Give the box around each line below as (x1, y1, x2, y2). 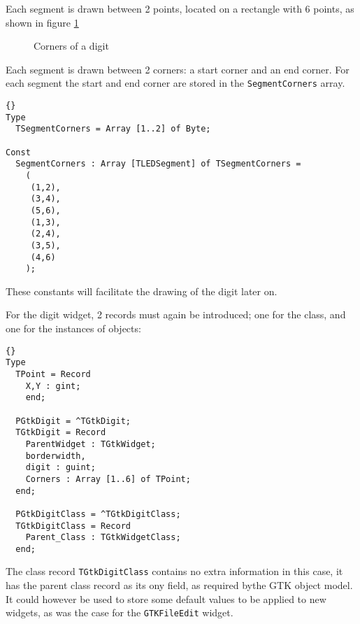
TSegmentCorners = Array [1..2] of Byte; (15, 124, 211, 134)
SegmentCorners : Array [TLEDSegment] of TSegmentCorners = (15, 159, 301, 169)
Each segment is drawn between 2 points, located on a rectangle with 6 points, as (6, 1, 354, 15)
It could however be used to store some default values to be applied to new (6, 591, 326, 606)
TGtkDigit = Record (15, 427, 106, 438)
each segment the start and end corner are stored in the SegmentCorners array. (6, 76, 345, 90)
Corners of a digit (34, 38, 109, 53)
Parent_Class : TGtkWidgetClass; (25, 532, 181, 543)
